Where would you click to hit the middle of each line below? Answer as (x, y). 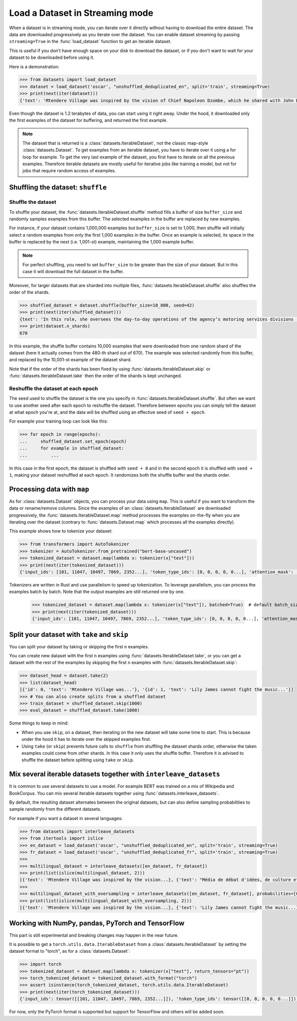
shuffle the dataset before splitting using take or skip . (78, 760)
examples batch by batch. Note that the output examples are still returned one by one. (97, 592)
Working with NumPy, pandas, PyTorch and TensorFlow (97, 923)
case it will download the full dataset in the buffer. (73, 272)
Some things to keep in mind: (39, 723)
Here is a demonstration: (34, 66)
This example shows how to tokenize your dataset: (61, 531)
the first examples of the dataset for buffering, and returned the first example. (88, 120)
